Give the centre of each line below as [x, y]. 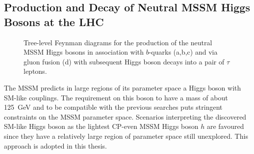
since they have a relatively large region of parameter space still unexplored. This [126, 136]
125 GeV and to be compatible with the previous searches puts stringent [113, 107]
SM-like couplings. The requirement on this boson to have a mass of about [116, 97]
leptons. [35, 71]
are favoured [225, 126]
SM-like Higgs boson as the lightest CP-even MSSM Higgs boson [101, 126]
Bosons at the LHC [54, 21]
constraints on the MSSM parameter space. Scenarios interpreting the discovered [125, 116]
